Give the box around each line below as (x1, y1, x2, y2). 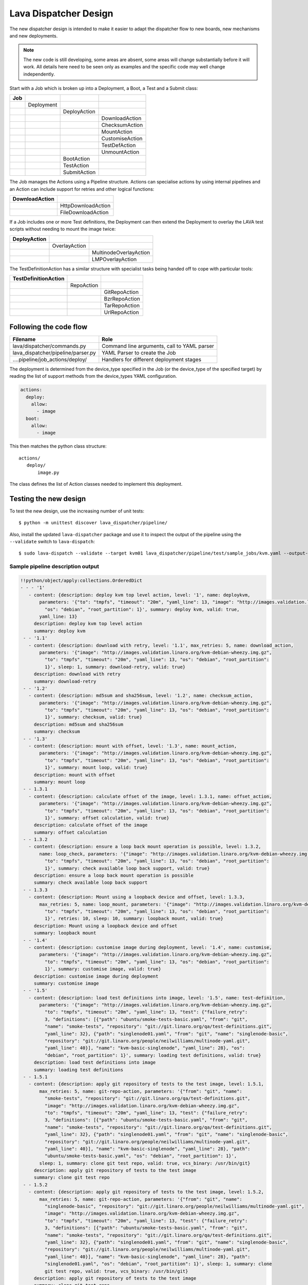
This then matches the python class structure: (9, 443, 107, 449)
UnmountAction (101, 149, 140, 156)
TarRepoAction (104, 302, 140, 309)
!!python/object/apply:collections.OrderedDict (20, 578, 142, 583)
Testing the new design (9, 494, 86, 503)
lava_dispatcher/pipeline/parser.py (12, 349, 96, 356)
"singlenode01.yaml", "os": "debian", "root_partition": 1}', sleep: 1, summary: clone (44, 1261, 272, 1267)
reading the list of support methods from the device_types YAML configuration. (9, 373, 177, 379)
